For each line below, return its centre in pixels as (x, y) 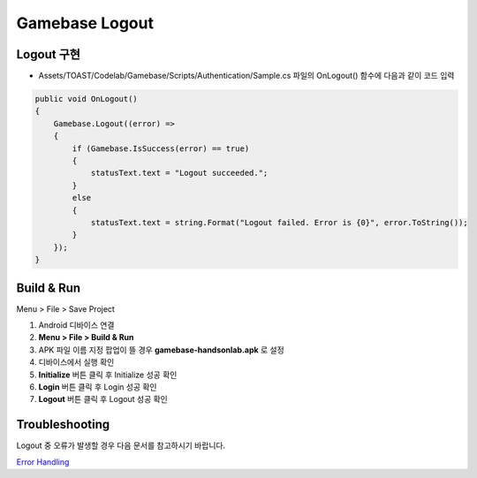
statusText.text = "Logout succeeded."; (179, 173)
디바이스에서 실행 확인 (76, 362)
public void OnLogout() (87, 99)
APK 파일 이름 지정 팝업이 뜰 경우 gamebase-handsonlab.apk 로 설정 (161, 350)
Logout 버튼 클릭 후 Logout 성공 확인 (103, 399)
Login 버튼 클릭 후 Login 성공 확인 (98, 387)
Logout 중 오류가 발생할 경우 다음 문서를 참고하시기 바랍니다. (121, 445)
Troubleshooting (63, 425)
